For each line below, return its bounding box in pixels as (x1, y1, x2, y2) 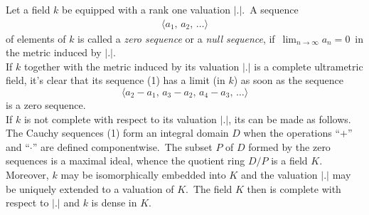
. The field (186, 181, 232, 196)
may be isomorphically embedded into (60, 167, 226, 182)
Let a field (6, 2, 50, 16)
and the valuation (240, 167, 318, 182)
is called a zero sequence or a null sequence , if (77, 31, 275, 46)
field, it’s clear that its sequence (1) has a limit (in (6, 73, 225, 88)
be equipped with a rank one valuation (62, 2, 230, 16)
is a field (271, 153, 308, 168)
